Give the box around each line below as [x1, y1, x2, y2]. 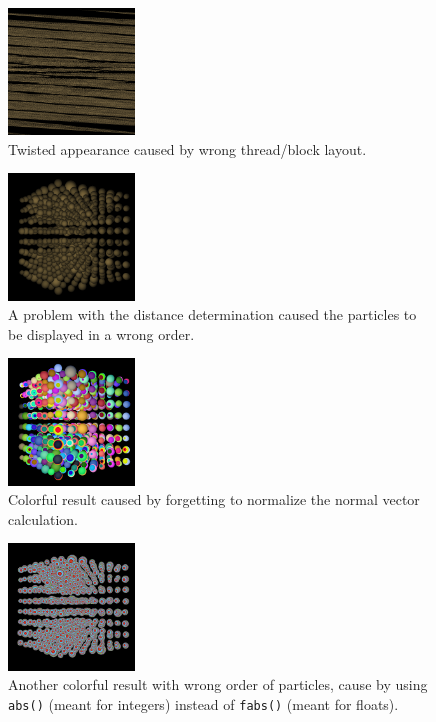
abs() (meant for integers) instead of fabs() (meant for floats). [8, 693, 399, 714]
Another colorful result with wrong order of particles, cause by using [8, 674, 428, 695]
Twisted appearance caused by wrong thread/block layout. [8, 138, 367, 159]
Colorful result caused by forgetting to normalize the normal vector [8, 489, 420, 510]
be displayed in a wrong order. [8, 323, 195, 344]
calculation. [8, 508, 79, 529]
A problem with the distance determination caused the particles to [8, 304, 417, 325]
